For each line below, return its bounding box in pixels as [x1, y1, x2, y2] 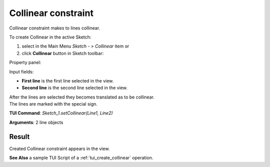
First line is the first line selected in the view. [21, 77, 114, 83]
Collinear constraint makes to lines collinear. [9, 25, 100, 31]
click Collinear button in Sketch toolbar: [21, 50, 104, 56]
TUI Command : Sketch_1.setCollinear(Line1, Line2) [9, 110, 113, 116]
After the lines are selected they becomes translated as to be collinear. [9, 94, 155, 100]
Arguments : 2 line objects [9, 119, 63, 125]
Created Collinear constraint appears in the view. [9, 145, 110, 151]
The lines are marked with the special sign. [9, 101, 97, 107]
